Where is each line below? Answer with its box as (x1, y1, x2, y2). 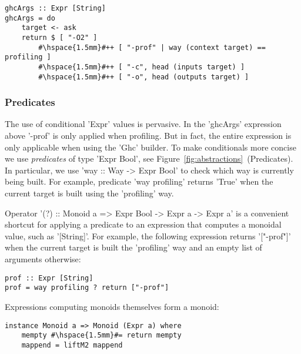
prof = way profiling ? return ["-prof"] (5, 283, 169, 292)
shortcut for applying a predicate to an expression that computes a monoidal (5, 218, 282, 231)
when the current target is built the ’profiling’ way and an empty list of (5, 241, 262, 253)
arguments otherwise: (5, 253, 81, 265)
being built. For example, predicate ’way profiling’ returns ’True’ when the (5, 175, 273, 188)
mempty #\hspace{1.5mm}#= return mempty (21, 331, 182, 340)
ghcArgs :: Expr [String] (5, 4, 106, 12)
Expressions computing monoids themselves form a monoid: (5, 300, 219, 312)
